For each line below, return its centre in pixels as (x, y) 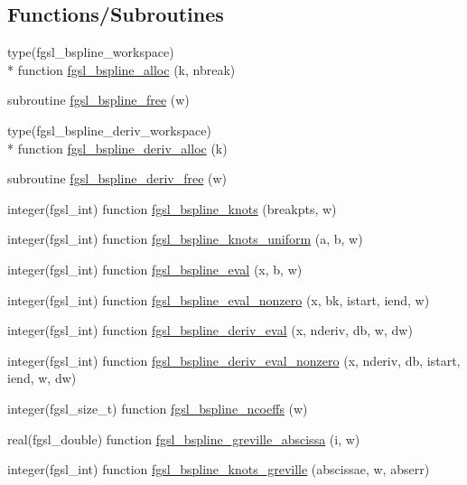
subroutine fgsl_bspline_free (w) (98, 100)
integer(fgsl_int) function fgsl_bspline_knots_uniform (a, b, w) (185, 239)
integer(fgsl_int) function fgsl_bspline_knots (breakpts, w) (172, 208)
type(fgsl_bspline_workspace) (91, 52)
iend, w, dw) (42, 378)
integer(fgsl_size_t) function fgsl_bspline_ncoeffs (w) (158, 408)
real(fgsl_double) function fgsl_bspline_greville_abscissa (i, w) (184, 438)
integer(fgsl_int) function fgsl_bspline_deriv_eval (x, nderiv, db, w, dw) (210, 330)
